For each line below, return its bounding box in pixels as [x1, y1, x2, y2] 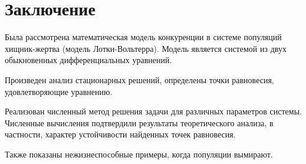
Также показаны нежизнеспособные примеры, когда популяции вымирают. [5, 147, 273, 160]
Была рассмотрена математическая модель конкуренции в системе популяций [5, 31, 282, 43]
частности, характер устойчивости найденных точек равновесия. [5, 128, 236, 140]
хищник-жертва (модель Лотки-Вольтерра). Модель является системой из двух [5, 42, 287, 54]
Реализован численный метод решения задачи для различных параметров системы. [5, 105, 302, 117]
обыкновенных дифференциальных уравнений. [5, 54, 172, 66]
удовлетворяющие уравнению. [5, 85, 113, 97]
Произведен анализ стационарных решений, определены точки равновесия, [5, 73, 274, 86]
